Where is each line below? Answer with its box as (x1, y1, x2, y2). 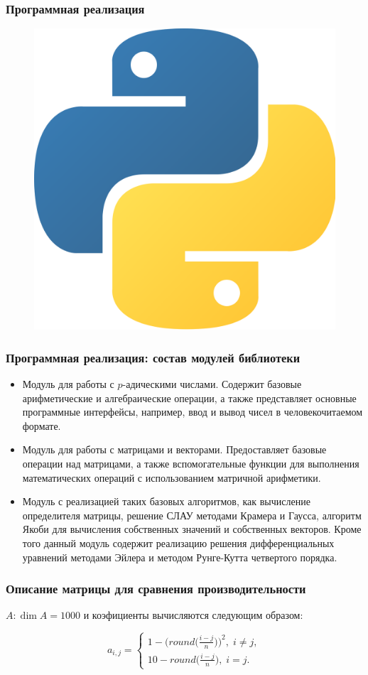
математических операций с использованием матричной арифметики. (22, 470, 321, 485)
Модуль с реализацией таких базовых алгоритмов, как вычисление (22, 494, 310, 509)
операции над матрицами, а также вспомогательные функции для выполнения (22, 456, 359, 470)
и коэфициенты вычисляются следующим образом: (83, 607, 303, 622)
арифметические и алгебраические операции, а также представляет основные (22, 390, 357, 405)
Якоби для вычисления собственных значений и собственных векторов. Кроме (22, 522, 362, 536)
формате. (22, 418, 61, 433)
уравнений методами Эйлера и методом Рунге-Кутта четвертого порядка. (22, 549, 337, 564)
